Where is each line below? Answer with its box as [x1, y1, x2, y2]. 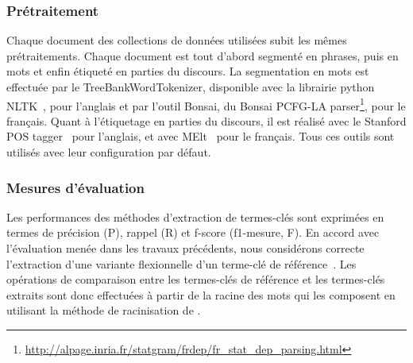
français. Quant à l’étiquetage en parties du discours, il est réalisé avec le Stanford [6, 112, 407, 129]
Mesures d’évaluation [6, 177, 145, 197]
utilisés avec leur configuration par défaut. [6, 144, 211, 160]
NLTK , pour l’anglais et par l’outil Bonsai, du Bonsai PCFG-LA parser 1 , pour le [6, 95, 406, 114]
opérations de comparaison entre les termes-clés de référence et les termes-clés [6, 271, 385, 288]
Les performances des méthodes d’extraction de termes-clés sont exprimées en [6, 208, 384, 225]
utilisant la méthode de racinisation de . [6, 302, 201, 319]
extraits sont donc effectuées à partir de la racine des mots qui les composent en [6, 286, 396, 303]
